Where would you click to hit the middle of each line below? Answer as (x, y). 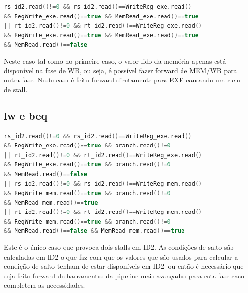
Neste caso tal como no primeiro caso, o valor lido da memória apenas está (115, 60)
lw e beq (26, 115)
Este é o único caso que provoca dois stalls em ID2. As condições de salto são (119, 247)
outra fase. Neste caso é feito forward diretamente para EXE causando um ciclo (122, 80)
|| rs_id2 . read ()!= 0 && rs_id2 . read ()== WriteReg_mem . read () (103, 184)
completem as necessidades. (45, 285)
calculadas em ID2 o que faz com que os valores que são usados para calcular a (121, 256)
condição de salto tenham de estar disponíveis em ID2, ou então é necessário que (124, 266)
